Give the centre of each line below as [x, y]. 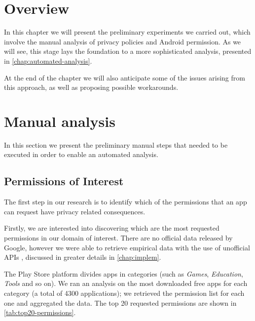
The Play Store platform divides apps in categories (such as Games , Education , [124, 273]
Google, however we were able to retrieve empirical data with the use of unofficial [127, 247]
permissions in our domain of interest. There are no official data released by [118, 237]
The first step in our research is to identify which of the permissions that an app [126, 202]
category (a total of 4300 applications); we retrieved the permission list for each [124, 293]
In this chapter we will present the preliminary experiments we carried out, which [127, 32]
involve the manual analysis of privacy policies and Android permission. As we [123, 41]
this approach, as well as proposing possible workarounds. [91, 87]
